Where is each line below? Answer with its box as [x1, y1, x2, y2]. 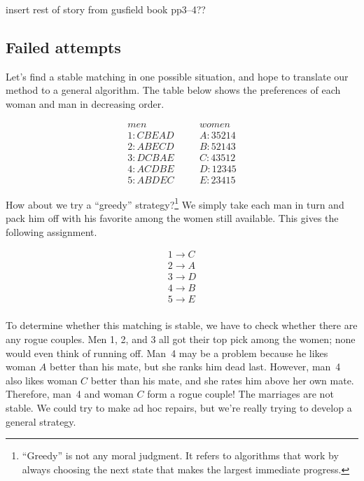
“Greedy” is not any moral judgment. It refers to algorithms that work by [22, 448, 339, 463]
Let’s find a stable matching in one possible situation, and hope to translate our [6, 69, 349, 83]
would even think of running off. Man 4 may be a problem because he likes [6, 345, 328, 360]
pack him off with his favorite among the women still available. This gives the [6, 211, 339, 225]
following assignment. [6, 224, 97, 239]
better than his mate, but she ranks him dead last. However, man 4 [49, 359, 341, 374]
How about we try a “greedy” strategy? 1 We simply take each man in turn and [6, 195, 344, 211]
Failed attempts [6, 36, 121, 57]
